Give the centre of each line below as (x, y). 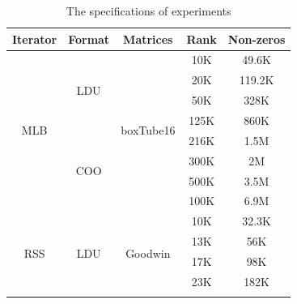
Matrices (148, 39)
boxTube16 (148, 130)
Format (89, 39)
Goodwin (148, 253)
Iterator (35, 39)
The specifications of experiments (148, 11)
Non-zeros (257, 39)
